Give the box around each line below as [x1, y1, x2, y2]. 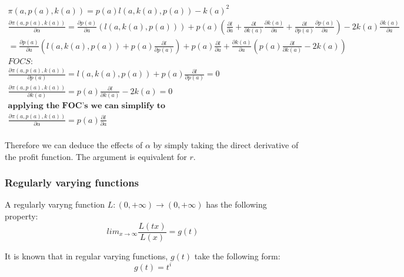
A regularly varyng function [5, 198, 105, 211]
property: [5, 209, 38, 222]
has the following [206, 198, 267, 211]
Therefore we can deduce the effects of [5, 138, 143, 151]
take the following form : [194, 249, 281, 262]
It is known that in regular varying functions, [5, 249, 168, 262]
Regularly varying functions [5, 175, 139, 190]
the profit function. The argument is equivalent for [5, 150, 187, 162]
